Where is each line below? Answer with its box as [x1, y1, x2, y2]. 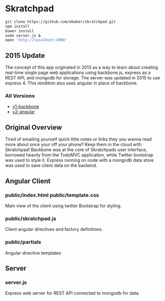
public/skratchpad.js [5, 215, 57, 222]
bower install [5, 28, 35, 34]
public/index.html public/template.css [5, 191, 99, 198]
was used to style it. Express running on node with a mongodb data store [5, 157, 154, 163]
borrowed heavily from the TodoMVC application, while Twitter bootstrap [5, 152, 154, 158]
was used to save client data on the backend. [5, 162, 97, 168]
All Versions [5, 92, 35, 99]
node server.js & [5, 33, 41, 38]
